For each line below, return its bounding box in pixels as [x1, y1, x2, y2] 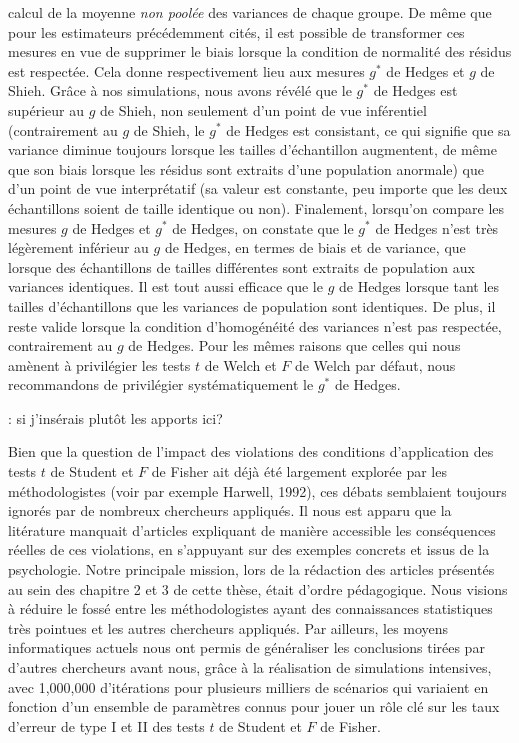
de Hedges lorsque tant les [338, 276, 500, 297]
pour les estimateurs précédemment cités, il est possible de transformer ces [8, 21, 465, 42]
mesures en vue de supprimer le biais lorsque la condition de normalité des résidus [8, 41, 512, 62]
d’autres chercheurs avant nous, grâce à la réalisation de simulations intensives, [8, 657, 492, 677]
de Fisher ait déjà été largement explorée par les [151, 461, 447, 482]
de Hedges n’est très [375, 217, 499, 238]
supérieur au [8, 99, 85, 120]
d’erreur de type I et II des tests [8, 715, 205, 736]
